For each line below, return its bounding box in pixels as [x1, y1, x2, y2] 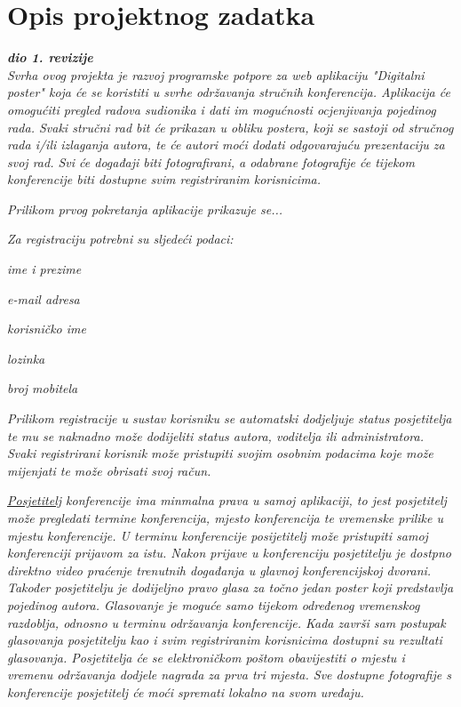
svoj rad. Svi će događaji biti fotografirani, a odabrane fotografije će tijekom [7, 152, 415, 171]
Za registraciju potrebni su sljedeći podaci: [7, 229, 234, 248]
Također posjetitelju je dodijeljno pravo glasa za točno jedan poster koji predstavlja [7, 578, 454, 597]
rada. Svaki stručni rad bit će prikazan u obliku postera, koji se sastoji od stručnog [7, 117, 454, 136]
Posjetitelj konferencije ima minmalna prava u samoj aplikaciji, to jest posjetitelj [7, 491, 447, 510]
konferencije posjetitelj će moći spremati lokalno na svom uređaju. [7, 682, 364, 701]
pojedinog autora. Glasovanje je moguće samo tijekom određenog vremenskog [7, 595, 420, 614]
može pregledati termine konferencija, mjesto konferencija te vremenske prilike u [7, 509, 443, 526]
